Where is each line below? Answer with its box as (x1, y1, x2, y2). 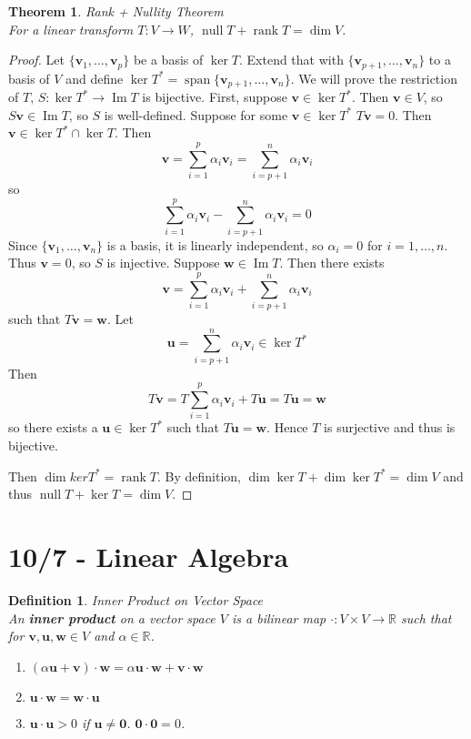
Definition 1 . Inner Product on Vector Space (8, 590, 264, 609)
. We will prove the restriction (290, 68, 457, 87)
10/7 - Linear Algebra (8, 538, 289, 575)
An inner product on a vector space (8, 608, 215, 627)
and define (65, 68, 124, 87)
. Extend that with (238, 50, 344, 69)
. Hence (266, 418, 308, 437)
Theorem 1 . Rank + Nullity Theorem (8, 2, 224, 20)
